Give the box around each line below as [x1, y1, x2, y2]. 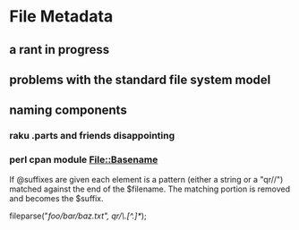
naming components [9, 103, 127, 118]
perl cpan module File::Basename [9, 154, 158, 166]
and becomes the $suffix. [9, 192, 105, 203]
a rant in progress [9, 42, 110, 57]
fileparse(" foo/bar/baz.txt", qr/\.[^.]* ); [9, 210, 147, 221]
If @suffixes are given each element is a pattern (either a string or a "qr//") [9, 174, 284, 184]
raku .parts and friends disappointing [9, 130, 175, 142]
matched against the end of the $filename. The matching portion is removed [9, 183, 291, 194]
